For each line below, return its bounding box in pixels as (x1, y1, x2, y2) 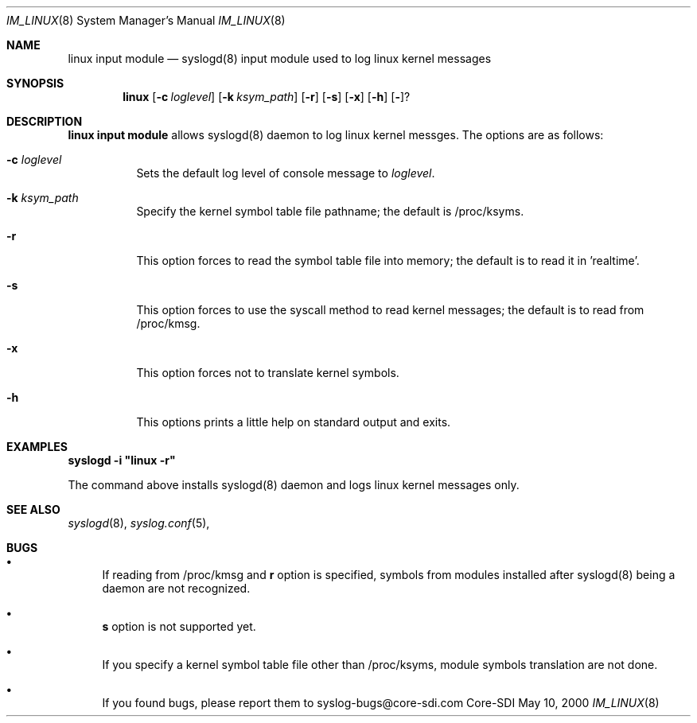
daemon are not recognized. (102, 581, 251, 595)
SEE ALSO (6, 503, 60, 516)
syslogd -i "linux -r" (68, 453, 176, 467)
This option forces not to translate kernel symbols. (136, 366, 399, 379)
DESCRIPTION (6, 115, 83, 128)
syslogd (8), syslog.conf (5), (68, 516, 210, 530)
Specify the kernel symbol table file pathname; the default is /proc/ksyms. (136, 204, 524, 218)
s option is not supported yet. (102, 620, 256, 633)
